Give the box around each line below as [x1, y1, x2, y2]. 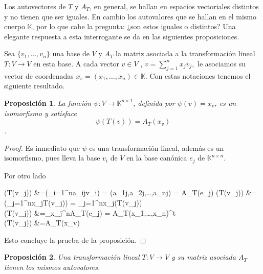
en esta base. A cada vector [33, 58, 119, 68]
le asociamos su [198, 58, 246, 68]
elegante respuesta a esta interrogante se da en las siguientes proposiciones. [4, 31, 239, 41]
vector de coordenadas [4, 70, 74, 81]
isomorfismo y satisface [4, 107, 77, 118]
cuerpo [4, 21, 25, 32]
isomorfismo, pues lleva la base [4, 152, 100, 163]
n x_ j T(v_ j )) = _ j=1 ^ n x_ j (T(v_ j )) [27, 197, 142, 208]
